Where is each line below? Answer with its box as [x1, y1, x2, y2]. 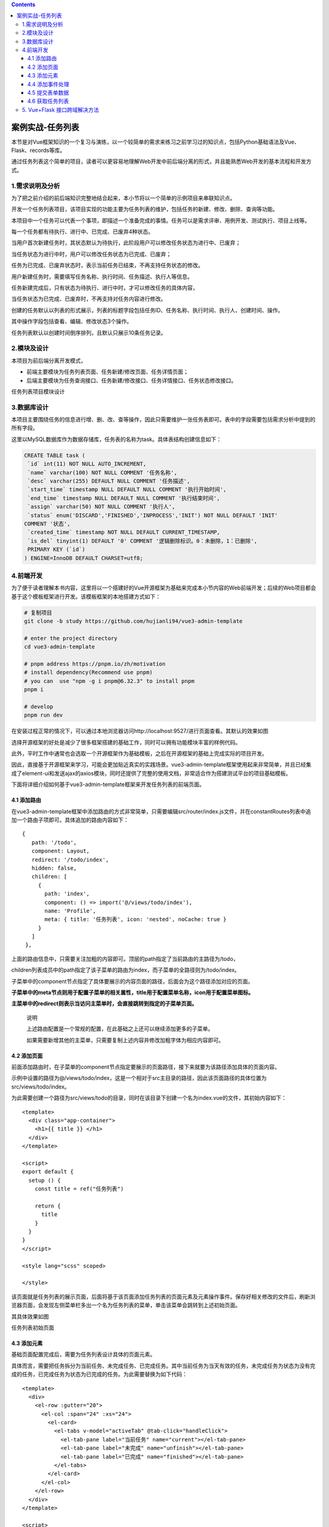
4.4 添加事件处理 [27, 80, 69, 88]
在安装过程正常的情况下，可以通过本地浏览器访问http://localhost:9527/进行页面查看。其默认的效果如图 [11, 727, 269, 735]
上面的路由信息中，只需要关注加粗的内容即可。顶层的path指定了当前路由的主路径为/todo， [11, 955, 239, 962]
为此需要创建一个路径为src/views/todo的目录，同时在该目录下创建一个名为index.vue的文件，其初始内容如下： [11, 1094, 287, 1102]
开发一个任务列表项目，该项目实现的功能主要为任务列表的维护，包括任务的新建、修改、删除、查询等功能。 [11, 205, 278, 213]
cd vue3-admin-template [24, 643, 96, 651]
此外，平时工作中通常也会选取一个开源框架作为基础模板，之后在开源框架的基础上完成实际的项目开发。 [11, 750, 267, 757]
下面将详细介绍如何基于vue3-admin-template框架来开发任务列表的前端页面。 [11, 781, 205, 788]
